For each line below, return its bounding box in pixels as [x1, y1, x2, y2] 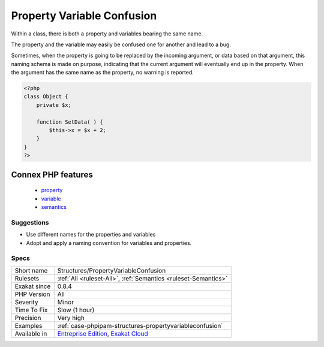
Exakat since [14, 282, 51, 291]
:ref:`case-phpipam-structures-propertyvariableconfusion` [57, 321, 223, 330]
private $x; [36, 101, 72, 108]
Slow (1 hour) [57, 306, 95, 314]
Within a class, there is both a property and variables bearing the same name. [11, 30, 203, 37]
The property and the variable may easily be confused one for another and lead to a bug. [11, 41, 231, 48]
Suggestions [11, 218, 49, 226]
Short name [14, 266, 48, 274]
